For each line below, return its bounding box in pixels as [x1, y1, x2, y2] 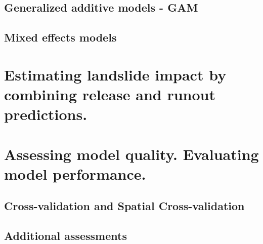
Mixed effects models [4, 29, 117, 45]
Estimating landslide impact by [4, 64, 227, 85]
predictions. [4, 104, 87, 125]
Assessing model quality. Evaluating [4, 143, 259, 164]
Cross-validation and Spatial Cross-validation [4, 198, 245, 214]
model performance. [4, 163, 146, 184]
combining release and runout [4, 84, 215, 104]
